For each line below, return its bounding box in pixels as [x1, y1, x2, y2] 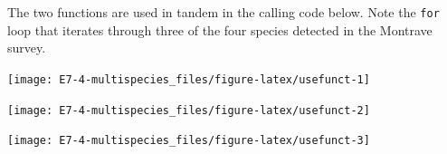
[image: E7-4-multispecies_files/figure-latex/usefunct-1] [7, 72, 370, 86]
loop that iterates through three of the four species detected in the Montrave [7, 20, 433, 39]
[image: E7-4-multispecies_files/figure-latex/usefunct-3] [7, 134, 370, 148]
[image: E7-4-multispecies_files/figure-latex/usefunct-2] [7, 103, 370, 117]
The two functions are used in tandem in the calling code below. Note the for [7, 3, 440, 21]
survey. [7, 38, 46, 57]
